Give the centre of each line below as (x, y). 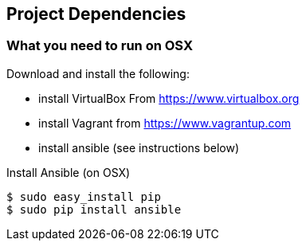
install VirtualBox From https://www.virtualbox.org (169, 98)
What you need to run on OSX (100, 46)
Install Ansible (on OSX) (69, 172)
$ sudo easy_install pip (84, 196)
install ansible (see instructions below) (139, 147)
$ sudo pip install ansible (94, 209)
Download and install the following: (98, 73)
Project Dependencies (96, 14)
